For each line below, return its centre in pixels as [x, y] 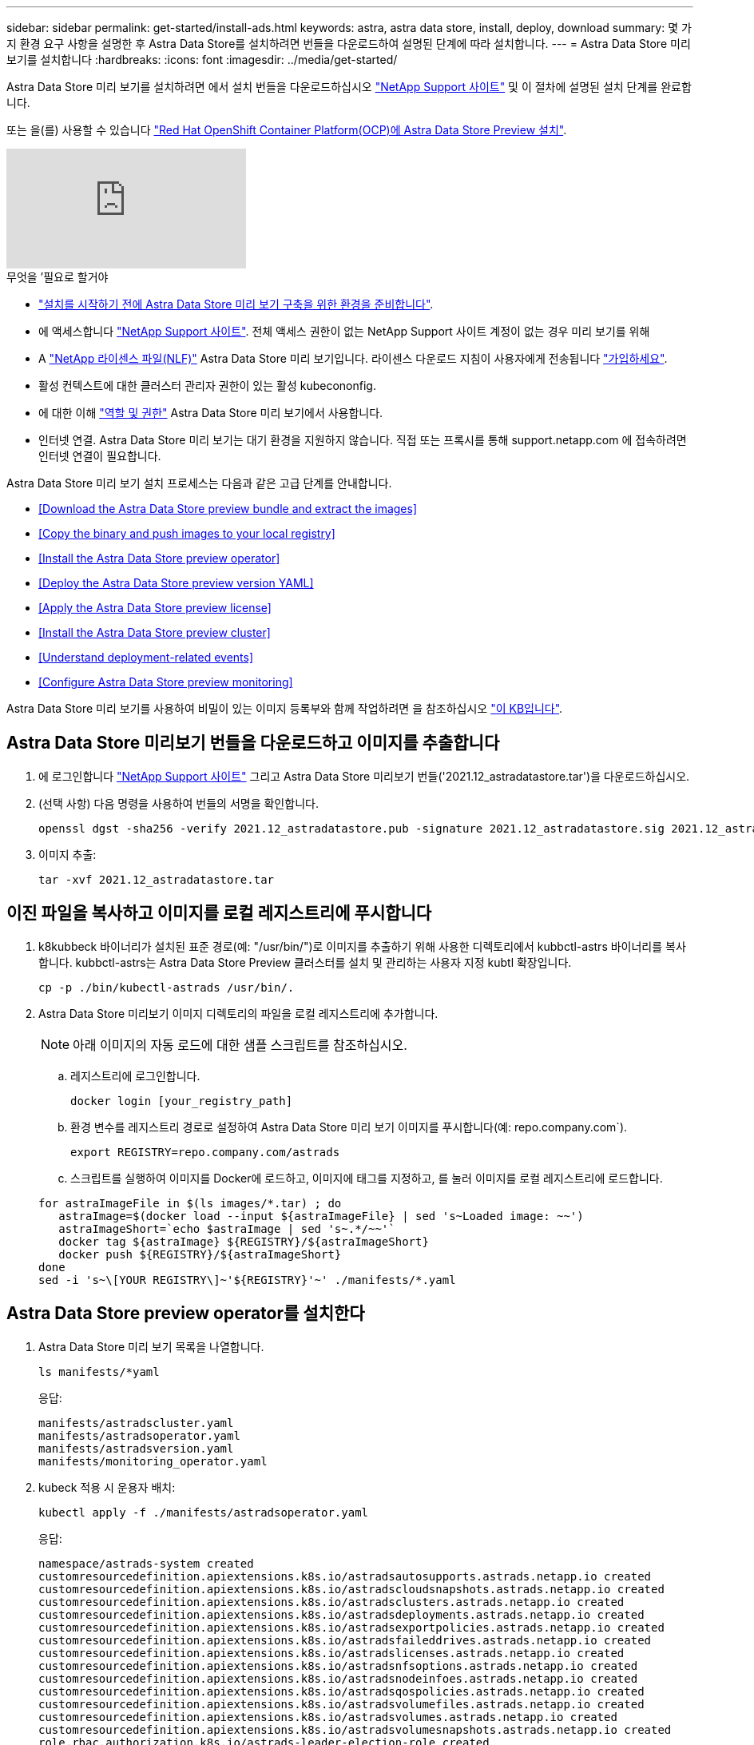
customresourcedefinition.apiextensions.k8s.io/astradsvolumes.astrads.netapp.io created [328, 1717]
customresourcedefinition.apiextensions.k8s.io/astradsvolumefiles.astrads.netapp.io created [341, 1704]
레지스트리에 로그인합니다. [135, 1075]
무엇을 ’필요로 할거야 [58, 277]
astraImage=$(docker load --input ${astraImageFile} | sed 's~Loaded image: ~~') [321, 1216]
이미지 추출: [67, 854]
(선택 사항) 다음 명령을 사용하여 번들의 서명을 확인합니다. [179, 803]
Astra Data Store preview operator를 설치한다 [186, 1314]
